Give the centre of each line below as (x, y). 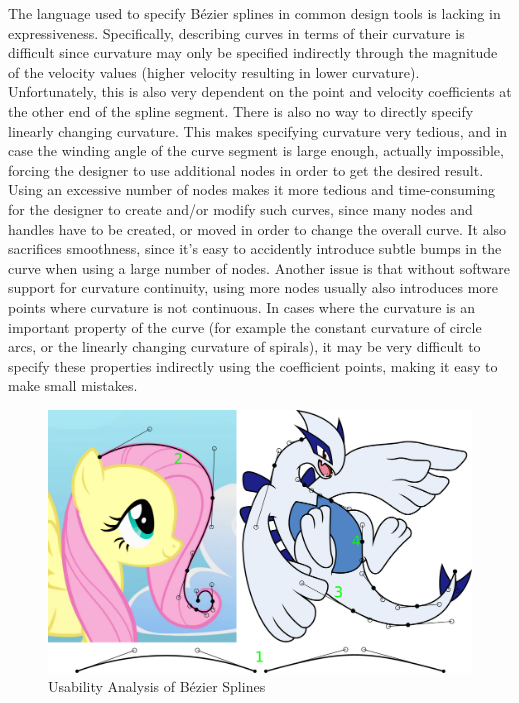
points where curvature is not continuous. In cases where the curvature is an (241, 306)
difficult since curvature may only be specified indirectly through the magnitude (253, 52)
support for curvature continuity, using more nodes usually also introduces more (253, 287)
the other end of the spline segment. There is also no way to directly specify (241, 110)
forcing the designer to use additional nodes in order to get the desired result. (246, 169)
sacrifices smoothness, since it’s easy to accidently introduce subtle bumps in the (255, 248)
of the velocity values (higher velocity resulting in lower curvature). (214, 71)
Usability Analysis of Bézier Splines (157, 686)
